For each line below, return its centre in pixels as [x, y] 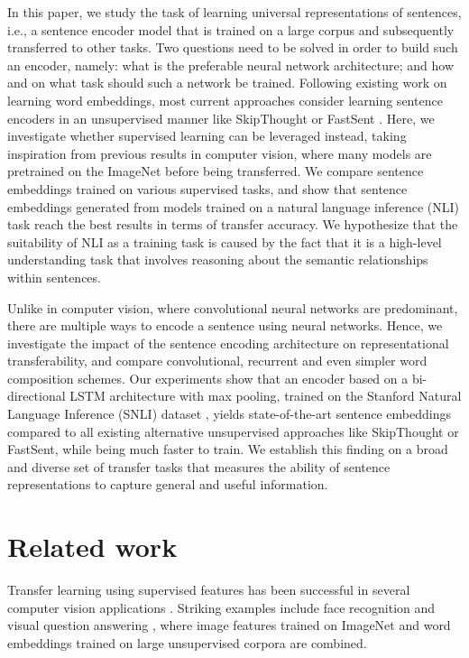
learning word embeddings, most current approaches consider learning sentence [225, 100]
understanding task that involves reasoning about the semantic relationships [218, 259]
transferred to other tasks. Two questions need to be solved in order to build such [233, 47]
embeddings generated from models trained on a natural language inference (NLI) [234, 206]
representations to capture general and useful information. [168, 484]
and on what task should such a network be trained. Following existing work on [227, 83]
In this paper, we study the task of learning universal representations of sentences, [234, 12]
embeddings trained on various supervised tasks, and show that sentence [207, 188]
